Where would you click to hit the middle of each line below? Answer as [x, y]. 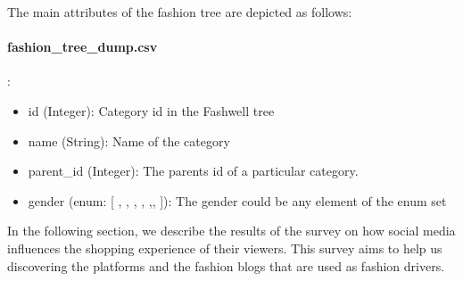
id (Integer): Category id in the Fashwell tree [151, 110]
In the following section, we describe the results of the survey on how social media [231, 231]
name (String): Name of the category [129, 140]
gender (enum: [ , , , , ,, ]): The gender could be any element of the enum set [237, 200]
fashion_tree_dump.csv [83, 47]
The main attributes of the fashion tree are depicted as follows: [180, 12]
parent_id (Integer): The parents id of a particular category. [193, 171]
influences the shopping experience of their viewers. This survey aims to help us [225, 248]
